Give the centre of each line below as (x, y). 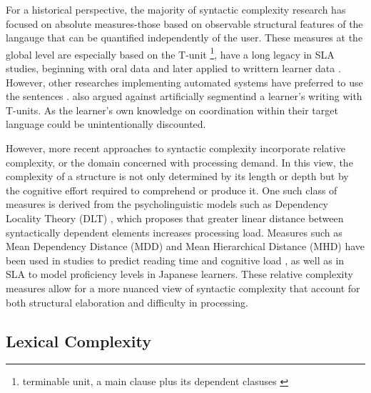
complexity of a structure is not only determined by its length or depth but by (177, 176)
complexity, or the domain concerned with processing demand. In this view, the (179, 162)
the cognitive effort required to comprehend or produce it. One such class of (172, 190)
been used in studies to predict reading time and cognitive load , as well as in (175, 260)
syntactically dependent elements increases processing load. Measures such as (174, 232)
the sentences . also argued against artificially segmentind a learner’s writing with (184, 96)
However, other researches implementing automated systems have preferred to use (184, 82)
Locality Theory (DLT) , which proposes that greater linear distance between (175, 218)
